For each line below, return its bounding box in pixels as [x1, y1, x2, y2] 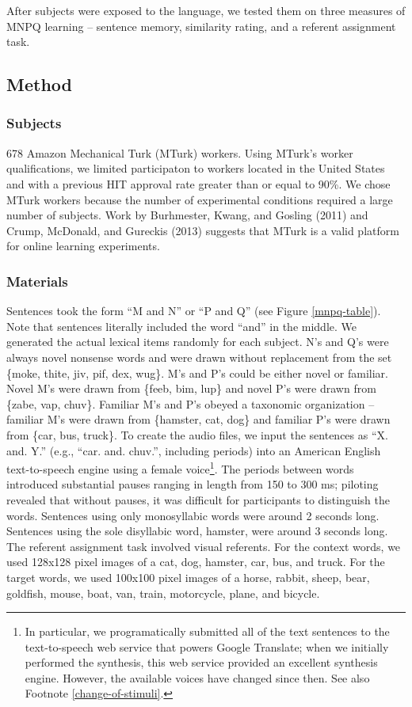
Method [6, 72, 72, 97]
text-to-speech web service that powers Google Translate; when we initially [25, 638, 389, 655]
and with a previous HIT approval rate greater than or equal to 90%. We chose [6, 175, 391, 192]
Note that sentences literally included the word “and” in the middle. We [6, 317, 357, 334]
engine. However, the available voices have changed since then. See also [25, 669, 370, 686]
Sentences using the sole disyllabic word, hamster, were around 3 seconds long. [6, 523, 388, 539]
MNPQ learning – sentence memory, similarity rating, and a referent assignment [6, 17, 396, 34]
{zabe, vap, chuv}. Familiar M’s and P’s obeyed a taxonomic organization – [6, 395, 375, 412]
